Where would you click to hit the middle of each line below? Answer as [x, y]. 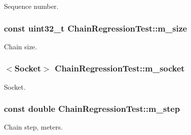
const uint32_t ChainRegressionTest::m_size [95, 28]
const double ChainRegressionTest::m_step [92, 109]
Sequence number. [31, 6]
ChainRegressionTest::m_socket [120, 68]
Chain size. [20, 46]
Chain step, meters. [34, 127]
